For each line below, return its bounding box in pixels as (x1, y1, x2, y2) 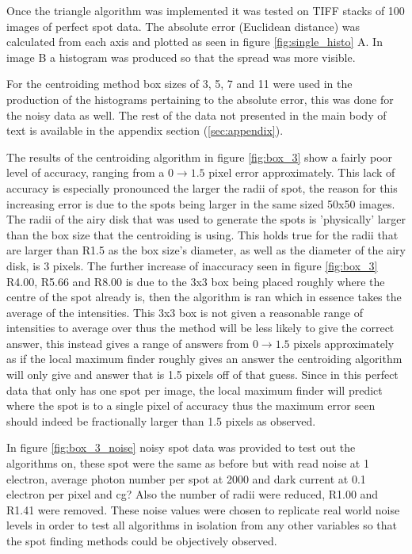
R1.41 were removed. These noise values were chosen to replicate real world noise (6, 501, 400, 518)
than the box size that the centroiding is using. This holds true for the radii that (6, 226, 399, 243)
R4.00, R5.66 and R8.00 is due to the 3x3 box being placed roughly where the (6, 273, 385, 289)
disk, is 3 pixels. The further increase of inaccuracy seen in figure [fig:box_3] (6, 257, 378, 273)
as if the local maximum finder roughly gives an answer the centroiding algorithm (6, 350, 402, 367)
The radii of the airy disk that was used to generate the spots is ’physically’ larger (6, 211, 406, 227)
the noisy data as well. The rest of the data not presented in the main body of (6, 106, 387, 123)
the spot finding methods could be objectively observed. (6, 533, 277, 548)
